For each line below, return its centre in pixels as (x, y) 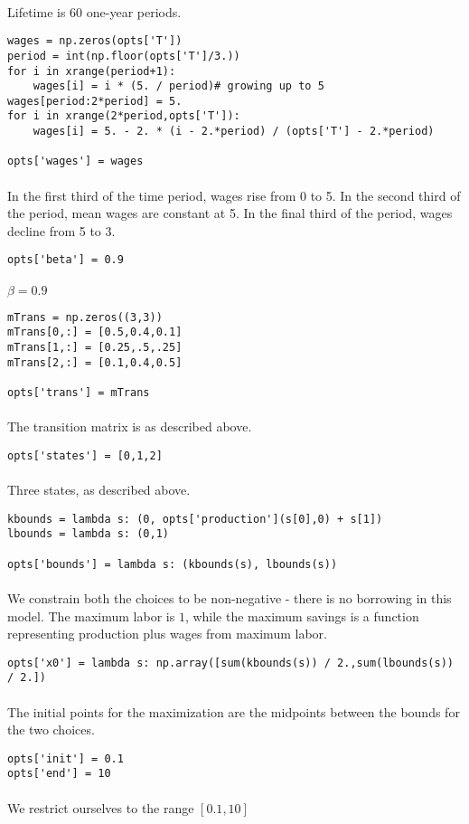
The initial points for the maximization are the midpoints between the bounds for (234, 711)
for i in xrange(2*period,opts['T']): (124, 116)
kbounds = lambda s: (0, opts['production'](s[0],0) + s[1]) (195, 519)
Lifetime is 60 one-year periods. (94, 11)
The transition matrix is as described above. (130, 426)
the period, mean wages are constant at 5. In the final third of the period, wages (230, 213)
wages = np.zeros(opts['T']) (95, 41)
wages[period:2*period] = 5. (95, 101)
